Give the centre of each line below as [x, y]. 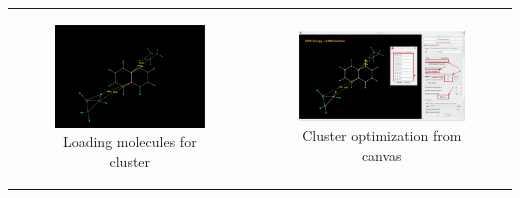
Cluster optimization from [382, 134]
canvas [381, 154]
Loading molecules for [129, 141]
